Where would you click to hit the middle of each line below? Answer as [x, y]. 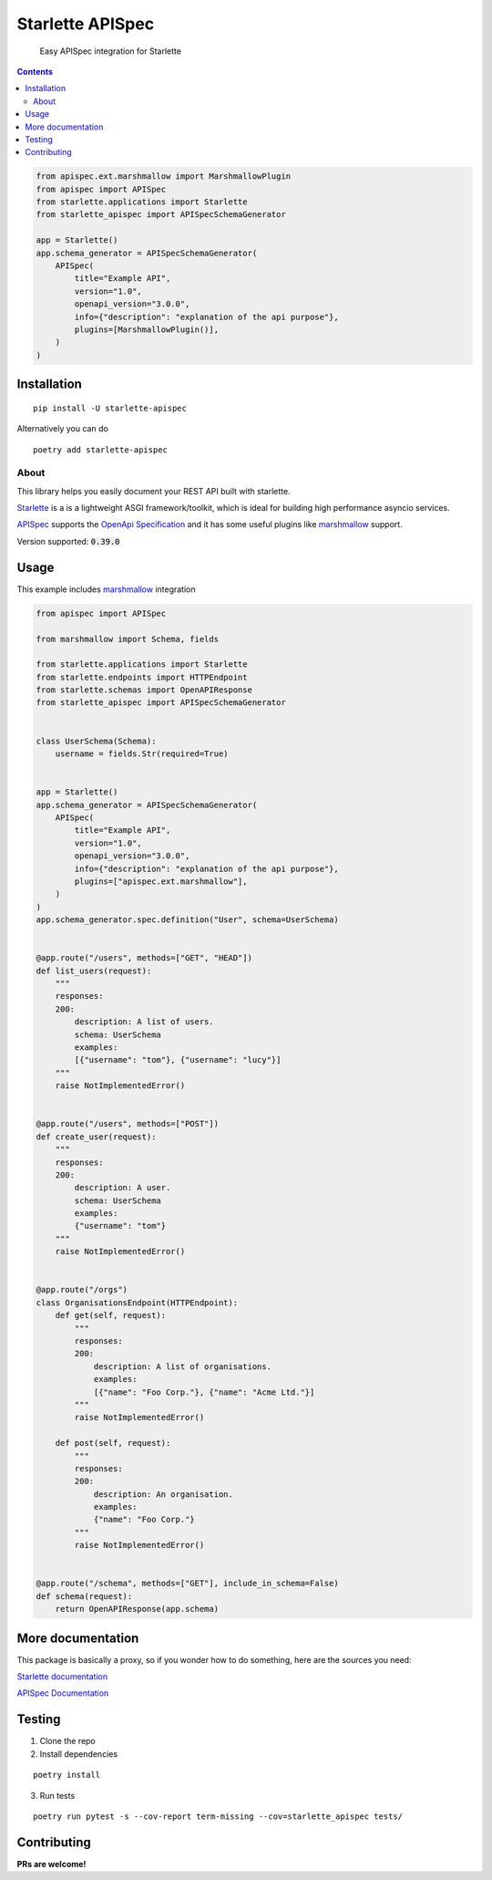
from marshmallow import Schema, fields [127, 639]
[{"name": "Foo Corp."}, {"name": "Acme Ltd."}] [204, 1392]
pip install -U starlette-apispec [110, 408]
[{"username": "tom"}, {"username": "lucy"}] [178, 1060]
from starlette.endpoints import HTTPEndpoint [142, 677]
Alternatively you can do [62, 429]
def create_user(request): [96, 1137]
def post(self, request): [113, 1443]
